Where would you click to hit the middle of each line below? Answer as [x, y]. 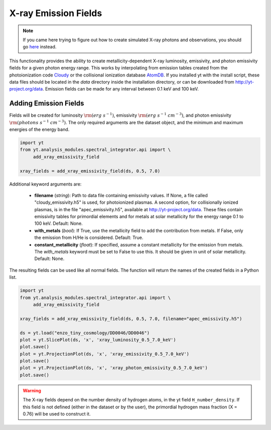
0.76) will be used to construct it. [57, 414]
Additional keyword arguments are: [45, 184]
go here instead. [40, 47]
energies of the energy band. [39, 129]
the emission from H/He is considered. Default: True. [89, 238]
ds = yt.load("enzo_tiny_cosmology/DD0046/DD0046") [85, 333]
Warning [32, 390]
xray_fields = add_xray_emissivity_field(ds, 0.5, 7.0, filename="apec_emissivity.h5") [131, 319]
